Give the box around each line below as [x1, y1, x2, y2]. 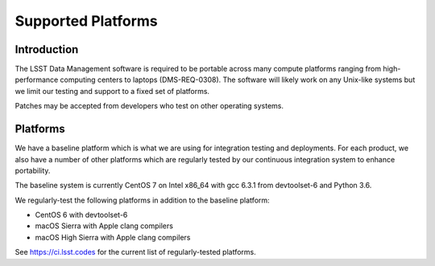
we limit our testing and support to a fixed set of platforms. [14, 86, 209, 96]
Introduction [14, 43, 79, 56]
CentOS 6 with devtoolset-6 [35, 210, 128, 220]
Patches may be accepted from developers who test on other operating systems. [14, 101, 284, 111]
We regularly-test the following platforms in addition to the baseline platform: [14, 195, 270, 205]
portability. [14, 166, 51, 175]
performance [14, 75, 59, 84]
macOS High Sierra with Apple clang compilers [35, 232, 191, 242]
